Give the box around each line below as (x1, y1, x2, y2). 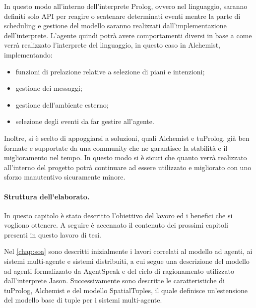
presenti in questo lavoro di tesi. (4, 229, 101, 240)
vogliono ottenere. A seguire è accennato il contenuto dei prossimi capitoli (4, 220, 228, 230)
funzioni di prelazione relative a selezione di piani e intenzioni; (15, 66, 205, 76)
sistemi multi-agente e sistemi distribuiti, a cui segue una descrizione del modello (4, 256, 250, 266)
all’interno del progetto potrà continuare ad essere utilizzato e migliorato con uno (4, 162, 252, 172)
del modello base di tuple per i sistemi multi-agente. (4, 295, 162, 305)
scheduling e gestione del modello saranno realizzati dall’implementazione (4, 20, 227, 31)
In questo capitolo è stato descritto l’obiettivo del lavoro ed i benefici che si (4, 210, 233, 220)
